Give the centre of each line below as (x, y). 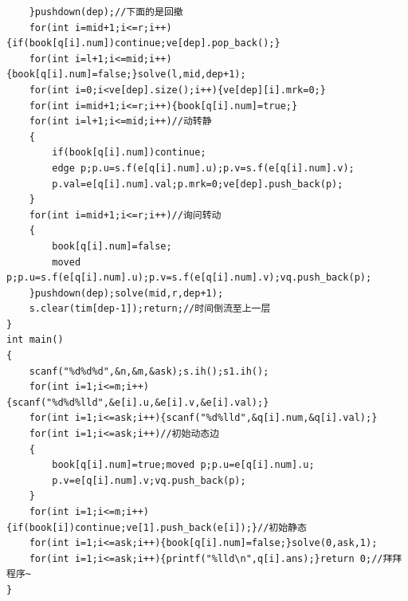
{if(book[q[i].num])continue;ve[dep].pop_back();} (143, 43)
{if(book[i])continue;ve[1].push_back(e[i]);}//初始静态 (157, 527)
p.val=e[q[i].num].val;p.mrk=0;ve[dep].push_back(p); (198, 184)
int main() (35, 340)
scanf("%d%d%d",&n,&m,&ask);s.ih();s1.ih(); (149, 371)
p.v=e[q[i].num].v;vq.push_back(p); (149, 480)
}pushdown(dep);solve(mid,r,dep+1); (126, 293)
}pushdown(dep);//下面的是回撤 (106, 12)
